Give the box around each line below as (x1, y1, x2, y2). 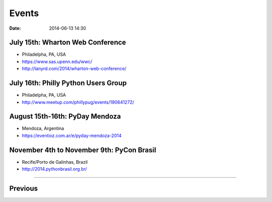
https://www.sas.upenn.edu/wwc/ (22, 58, 93, 64)
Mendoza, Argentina (22, 125, 64, 131)
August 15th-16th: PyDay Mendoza (9, 112, 121, 121)
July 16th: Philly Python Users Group (9, 79, 127, 88)
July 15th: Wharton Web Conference (9, 38, 126, 47)
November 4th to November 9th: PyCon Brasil (9, 146, 156, 154)
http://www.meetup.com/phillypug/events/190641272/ (22, 99, 134, 105)
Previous (9, 184, 38, 192)
